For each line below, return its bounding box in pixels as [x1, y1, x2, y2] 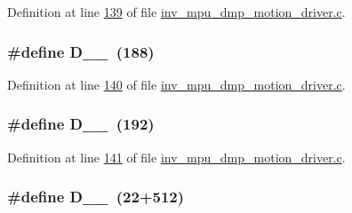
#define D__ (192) [7, 113, 155, 135]
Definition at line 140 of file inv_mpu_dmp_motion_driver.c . [7, 75, 346, 93]
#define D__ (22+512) [7, 185, 185, 208]
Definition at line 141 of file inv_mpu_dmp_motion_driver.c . [7, 147, 346, 166]
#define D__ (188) [7, 40, 155, 62]
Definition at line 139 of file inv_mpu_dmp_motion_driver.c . [7, 3, 346, 20]
